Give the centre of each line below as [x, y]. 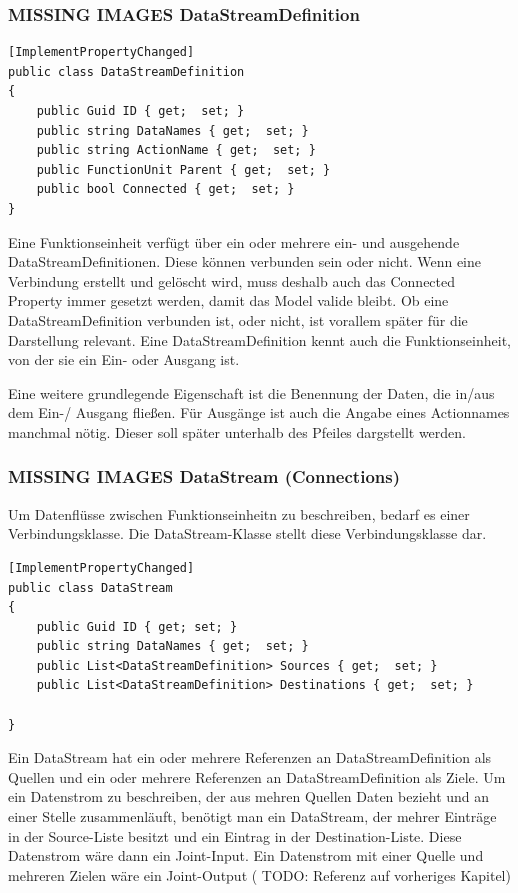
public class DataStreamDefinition [126, 71]
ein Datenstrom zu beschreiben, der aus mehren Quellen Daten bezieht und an [249, 796]
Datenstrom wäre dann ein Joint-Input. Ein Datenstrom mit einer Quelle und [246, 855]
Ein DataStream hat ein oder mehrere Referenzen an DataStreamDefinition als [250, 757]
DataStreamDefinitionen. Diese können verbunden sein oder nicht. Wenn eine [245, 261]
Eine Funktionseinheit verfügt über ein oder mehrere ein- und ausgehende [234, 241]
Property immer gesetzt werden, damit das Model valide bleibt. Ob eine [228, 300]
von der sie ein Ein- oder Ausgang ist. [124, 359]
